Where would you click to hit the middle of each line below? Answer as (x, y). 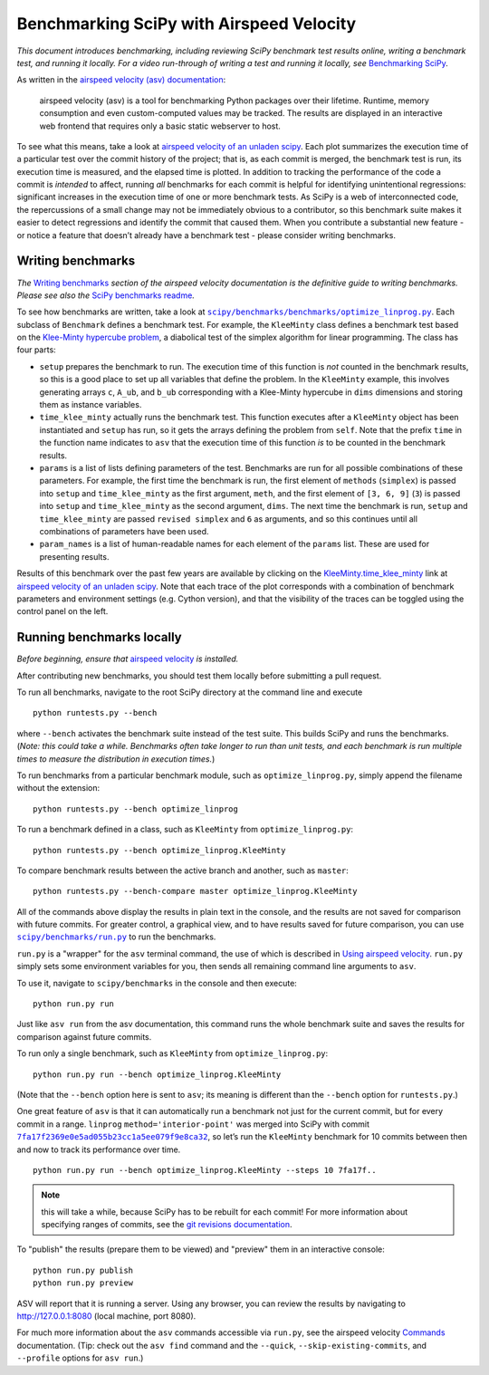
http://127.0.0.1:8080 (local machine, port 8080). (106, 1316)
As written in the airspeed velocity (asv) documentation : (121, 80)
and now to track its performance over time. (99, 1149)
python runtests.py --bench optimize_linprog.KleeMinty (159, 850)
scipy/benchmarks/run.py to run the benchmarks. (116, 937)
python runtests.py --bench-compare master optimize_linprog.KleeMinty (195, 891)
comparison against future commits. (84, 1036)
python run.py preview (83, 1283)
